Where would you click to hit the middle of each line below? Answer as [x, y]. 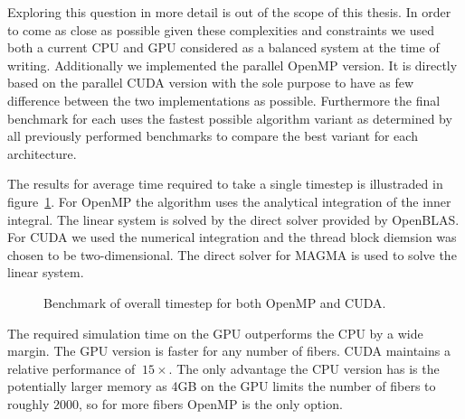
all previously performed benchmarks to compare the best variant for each [213, 136]
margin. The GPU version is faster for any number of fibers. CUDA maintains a [229, 351]
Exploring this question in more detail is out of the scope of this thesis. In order [229, 12]
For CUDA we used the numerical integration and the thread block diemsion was [232, 237]
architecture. [42, 153]
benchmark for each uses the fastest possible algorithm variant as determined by [230, 118]
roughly [28, 403]
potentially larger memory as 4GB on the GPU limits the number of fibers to [222, 386]
